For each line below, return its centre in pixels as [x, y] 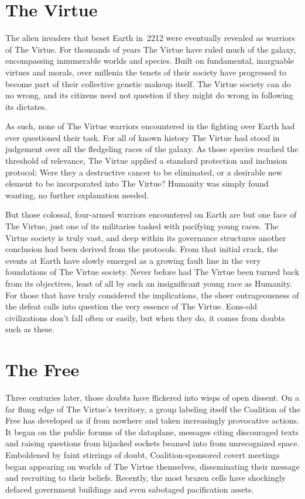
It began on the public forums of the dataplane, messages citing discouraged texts [152, 431]
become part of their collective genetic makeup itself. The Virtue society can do [148, 83]
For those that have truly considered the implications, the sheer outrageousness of [152, 295]
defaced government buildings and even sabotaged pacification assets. [130, 489]
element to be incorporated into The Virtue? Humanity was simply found [137, 183]
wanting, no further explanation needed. [77, 195]
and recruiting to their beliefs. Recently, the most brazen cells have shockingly [145, 478]
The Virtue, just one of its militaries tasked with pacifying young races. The [142, 226]
